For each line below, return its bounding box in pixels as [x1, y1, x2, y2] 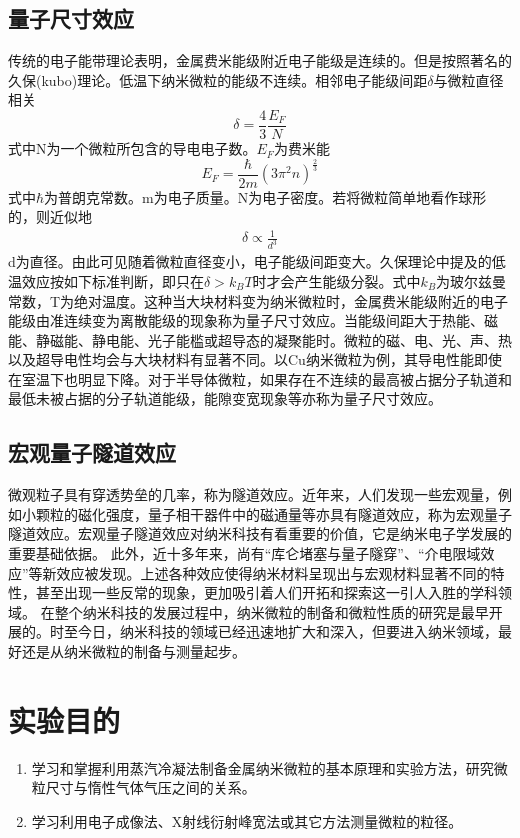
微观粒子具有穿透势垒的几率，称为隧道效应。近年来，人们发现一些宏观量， [8, 484, 498, 505]
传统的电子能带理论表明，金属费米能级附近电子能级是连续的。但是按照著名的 [8, 50, 512, 71]
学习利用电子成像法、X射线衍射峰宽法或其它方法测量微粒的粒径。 [31, 810, 463, 831]
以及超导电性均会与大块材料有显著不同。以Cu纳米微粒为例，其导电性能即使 [8, 349, 502, 370]
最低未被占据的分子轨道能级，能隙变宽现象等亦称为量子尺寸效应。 [8, 388, 442, 409]
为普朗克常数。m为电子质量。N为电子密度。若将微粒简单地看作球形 [44, 186, 487, 207]
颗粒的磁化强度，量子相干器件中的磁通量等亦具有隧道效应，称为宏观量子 [35, 503, 512, 524]
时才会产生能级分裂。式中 [252, 270, 421, 291]
